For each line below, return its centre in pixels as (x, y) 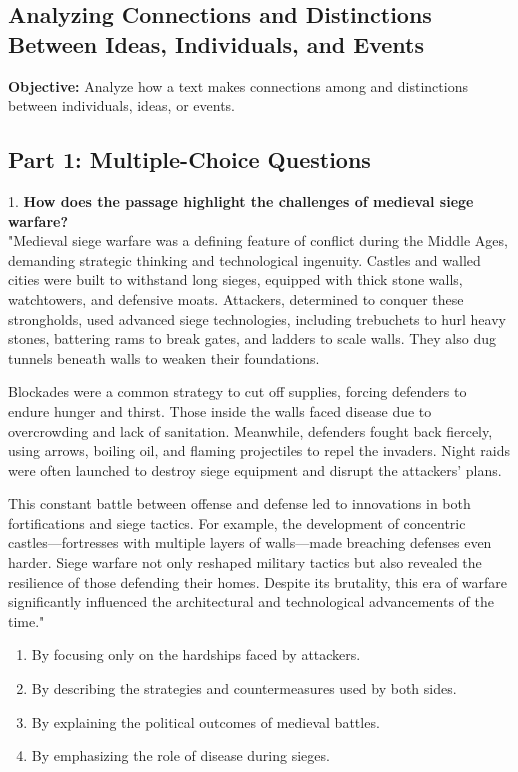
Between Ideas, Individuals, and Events (216, 43)
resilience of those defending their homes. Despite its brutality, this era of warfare (258, 581)
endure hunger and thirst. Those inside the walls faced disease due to (220, 410)
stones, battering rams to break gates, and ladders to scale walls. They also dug (252, 338)
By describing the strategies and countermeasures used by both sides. (244, 688)
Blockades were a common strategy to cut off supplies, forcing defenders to (237, 391)
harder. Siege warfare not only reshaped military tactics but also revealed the (245, 562)
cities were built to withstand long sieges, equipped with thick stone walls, (235, 279)
